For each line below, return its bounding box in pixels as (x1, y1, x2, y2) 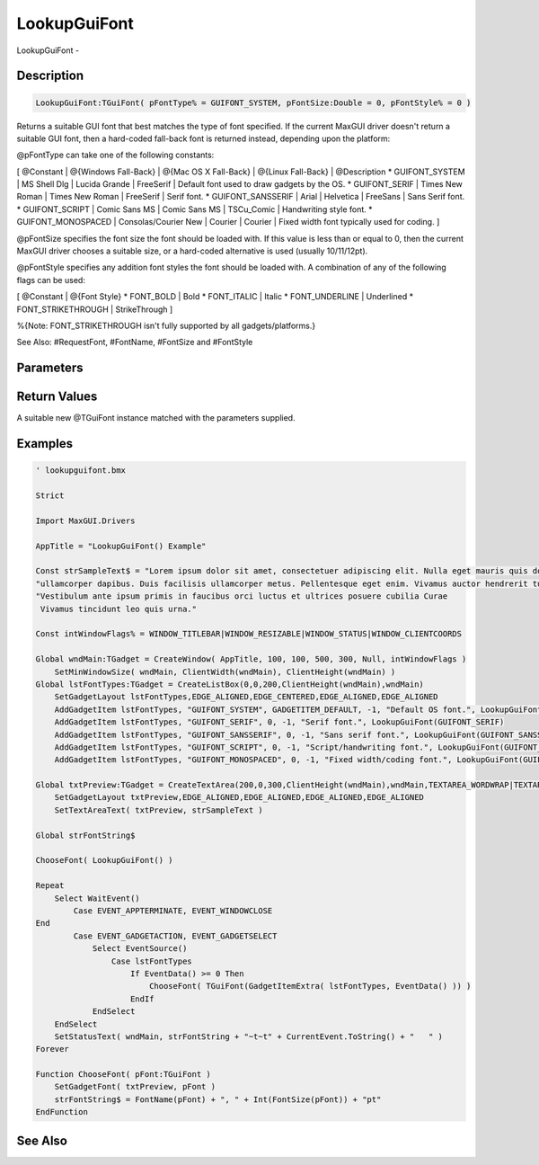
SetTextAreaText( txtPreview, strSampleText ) (54, 805, 264, 815)
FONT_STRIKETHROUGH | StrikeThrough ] (16, 304, 173, 315)
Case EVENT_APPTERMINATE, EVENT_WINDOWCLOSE (73, 905, 273, 916)
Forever (35, 1044, 69, 1054)
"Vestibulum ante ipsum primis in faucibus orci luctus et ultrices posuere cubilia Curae (35, 591, 448, 601)
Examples (16, 436, 74, 451)
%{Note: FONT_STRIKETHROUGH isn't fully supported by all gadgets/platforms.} (16, 320, 316, 331)
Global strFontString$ (35, 830, 136, 840)
